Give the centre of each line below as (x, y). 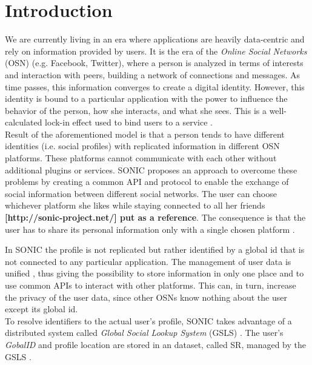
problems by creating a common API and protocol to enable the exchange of (147, 182)
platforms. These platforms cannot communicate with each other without (141, 158)
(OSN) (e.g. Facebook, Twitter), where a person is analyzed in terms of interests (154, 63)
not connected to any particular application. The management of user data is (148, 261)
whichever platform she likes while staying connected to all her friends (135, 205)
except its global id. (41, 309)
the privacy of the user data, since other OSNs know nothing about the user (146, 297)
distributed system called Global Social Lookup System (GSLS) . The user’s (144, 333)
